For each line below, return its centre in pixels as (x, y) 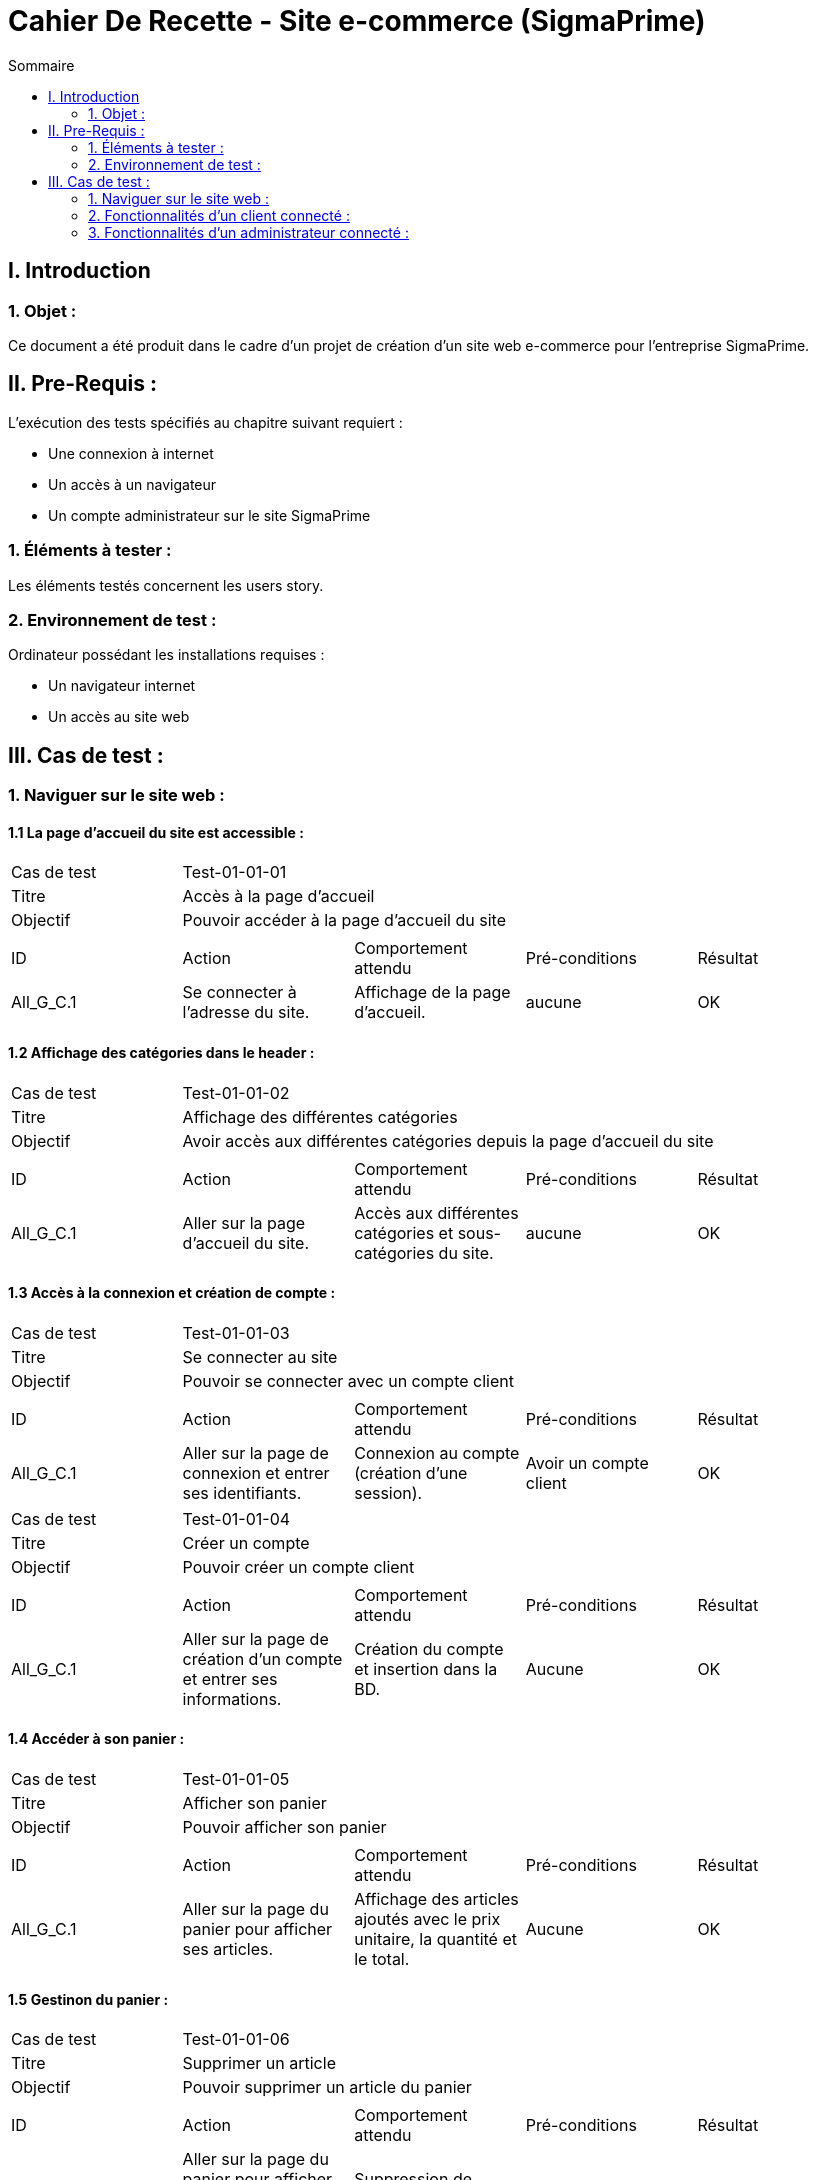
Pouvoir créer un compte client (298, 1566)
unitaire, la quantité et (435, 1939)
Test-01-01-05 (236, 1779)
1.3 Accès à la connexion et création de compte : (172, 1293)
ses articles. (228, 1949)
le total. (382, 1959)
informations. (232, 1698)
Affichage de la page (432, 992)
